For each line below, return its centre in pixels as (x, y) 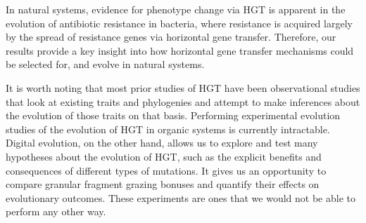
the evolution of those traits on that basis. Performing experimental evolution (173, 115)
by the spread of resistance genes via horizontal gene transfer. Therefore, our (171, 37)
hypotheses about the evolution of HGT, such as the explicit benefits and (164, 156)
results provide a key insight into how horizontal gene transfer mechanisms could (180, 50)
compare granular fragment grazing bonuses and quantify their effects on (163, 184)
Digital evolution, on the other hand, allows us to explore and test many (162, 143)
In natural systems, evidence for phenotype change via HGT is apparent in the (176, 9)
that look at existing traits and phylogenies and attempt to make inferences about (183, 101)
